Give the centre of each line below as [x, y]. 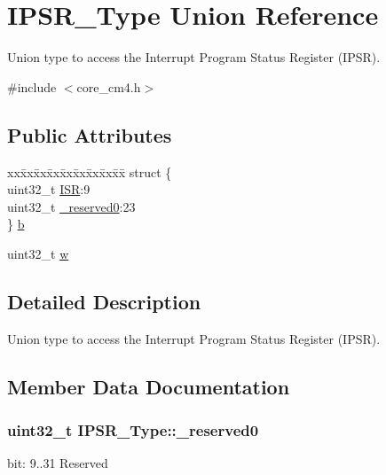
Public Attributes [90, 134]
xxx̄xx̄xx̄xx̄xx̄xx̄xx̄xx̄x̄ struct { [90, 171]
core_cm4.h [109, 86]
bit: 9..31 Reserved [58, 463]
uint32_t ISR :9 [49, 189]
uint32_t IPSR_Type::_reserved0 [133, 429]
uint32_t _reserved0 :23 [71, 206]
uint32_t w [38, 253]
